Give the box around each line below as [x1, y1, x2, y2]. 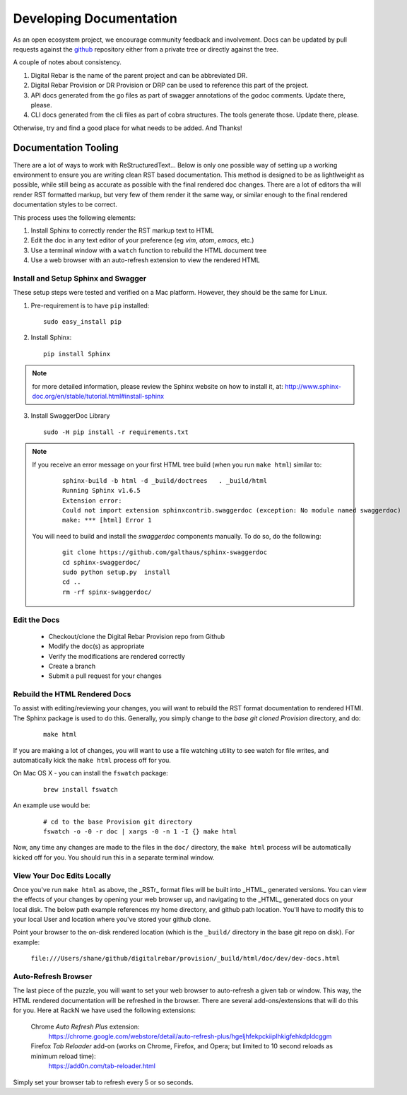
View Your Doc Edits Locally [13, 870, 112, 880]
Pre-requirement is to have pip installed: [30, 301, 150, 310]
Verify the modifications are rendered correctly [48, 652, 185, 660]
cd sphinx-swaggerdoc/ [62, 558, 141, 566]
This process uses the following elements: [13, 213, 136, 222]
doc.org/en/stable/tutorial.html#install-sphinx [32, 392, 165, 400]
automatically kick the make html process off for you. [13, 756, 171, 765]
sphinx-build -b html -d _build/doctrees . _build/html [62, 476, 268, 484]
